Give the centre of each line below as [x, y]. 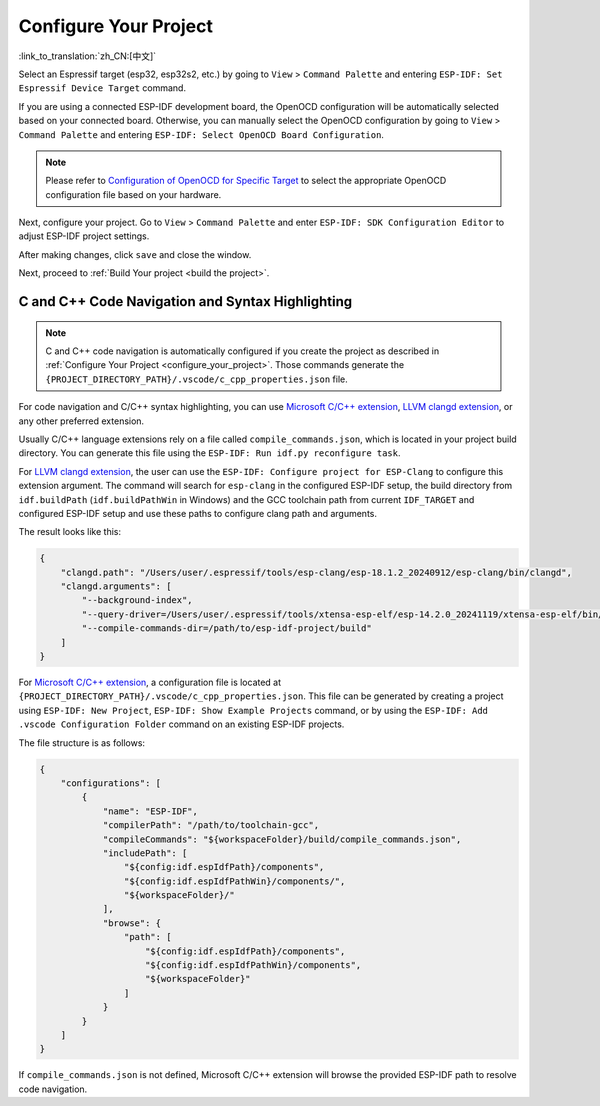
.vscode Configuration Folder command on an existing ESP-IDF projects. [181, 724]
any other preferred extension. [81, 421]
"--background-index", [137, 600]
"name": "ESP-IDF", [150, 811]
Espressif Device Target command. [102, 88]
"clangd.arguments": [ [116, 586]
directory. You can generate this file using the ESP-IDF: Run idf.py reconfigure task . [209, 453]
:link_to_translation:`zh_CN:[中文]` [87, 56]
